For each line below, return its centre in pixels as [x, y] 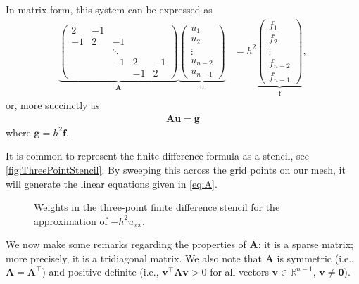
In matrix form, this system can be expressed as [109, 9]
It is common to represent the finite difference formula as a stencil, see [157, 156]
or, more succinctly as [53, 105]
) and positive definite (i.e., [100, 272]
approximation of [71, 220]
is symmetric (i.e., [315, 258]
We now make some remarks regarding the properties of [126, 244]
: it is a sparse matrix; [306, 244]
